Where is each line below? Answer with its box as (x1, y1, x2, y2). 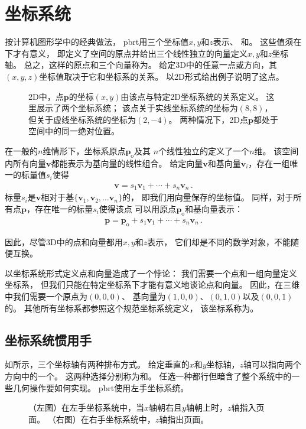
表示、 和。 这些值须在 (213, 35, 302, 48)
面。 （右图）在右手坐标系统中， (28, 412, 155, 425)
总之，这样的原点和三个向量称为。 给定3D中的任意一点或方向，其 (24, 58, 278, 71)
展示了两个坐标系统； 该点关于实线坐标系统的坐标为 (36, 102, 238, 114)
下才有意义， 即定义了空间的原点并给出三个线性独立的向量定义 (5, 47, 248, 59)
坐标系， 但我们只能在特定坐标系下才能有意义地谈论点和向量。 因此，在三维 (5, 278, 300, 291)
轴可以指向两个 (243, 358, 302, 370)
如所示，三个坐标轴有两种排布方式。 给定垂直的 (5, 358, 190, 370)
